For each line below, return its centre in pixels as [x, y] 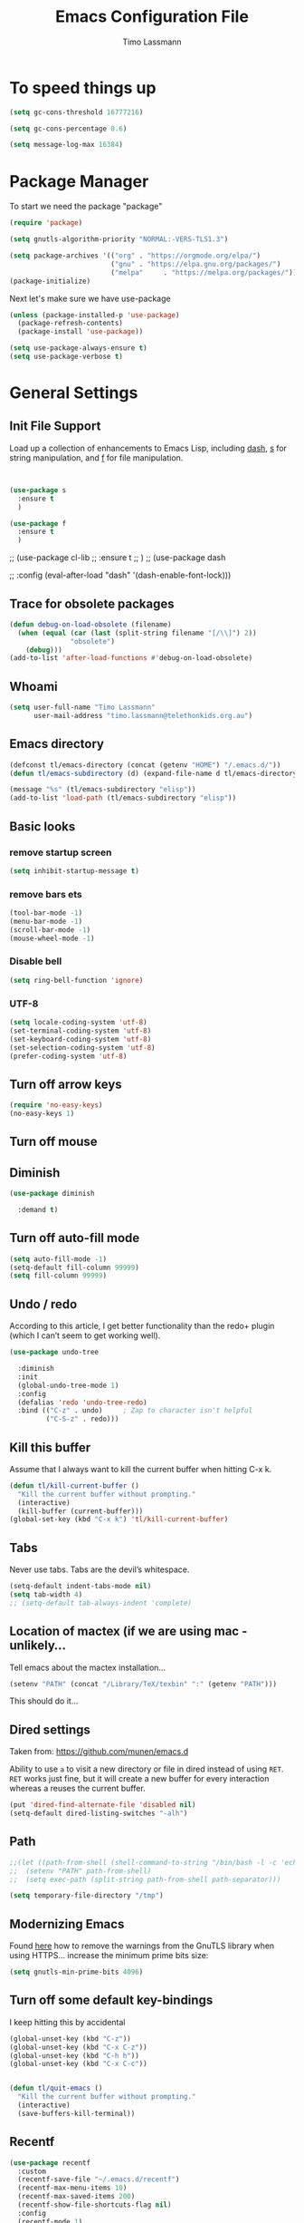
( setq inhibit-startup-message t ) [75, 871]
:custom [32, 2171]
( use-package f [38, 523]
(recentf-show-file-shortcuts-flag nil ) [95, 2205]
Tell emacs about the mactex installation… [87, 1667]
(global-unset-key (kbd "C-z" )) [70, 2039]
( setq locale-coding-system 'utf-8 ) [78, 1023]
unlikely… [38, 1646]
